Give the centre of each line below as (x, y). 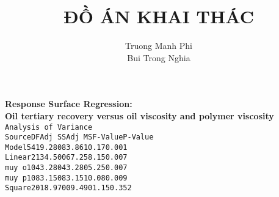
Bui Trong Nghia (159, 57)
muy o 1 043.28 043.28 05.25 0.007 (66, 168)
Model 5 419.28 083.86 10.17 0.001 (66, 147)
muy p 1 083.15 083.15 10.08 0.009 (66, 178)
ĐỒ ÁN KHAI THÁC (159, 16)
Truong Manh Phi (159, 46)
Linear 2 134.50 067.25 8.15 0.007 (66, 158)
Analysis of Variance (49, 127)
